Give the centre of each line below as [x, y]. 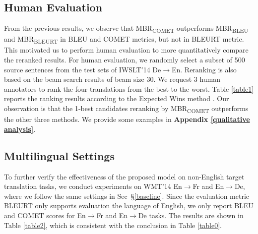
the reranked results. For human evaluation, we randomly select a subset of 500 [125, 60]
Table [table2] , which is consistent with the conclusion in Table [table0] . [113, 225]
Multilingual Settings [59, 155]
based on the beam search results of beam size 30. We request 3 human [112, 79]
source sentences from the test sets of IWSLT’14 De [83, 69]
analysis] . [20, 129]
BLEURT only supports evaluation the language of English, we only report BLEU [129, 205]
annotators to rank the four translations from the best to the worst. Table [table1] [129, 88]
